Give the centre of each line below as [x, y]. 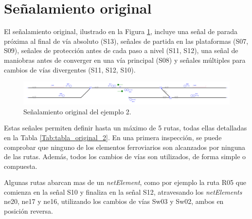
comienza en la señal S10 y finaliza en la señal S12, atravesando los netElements [123, 192]
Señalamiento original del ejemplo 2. [77, 111]
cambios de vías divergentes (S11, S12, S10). [70, 69]
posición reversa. [28, 211]
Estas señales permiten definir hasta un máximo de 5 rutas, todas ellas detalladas [126, 128]
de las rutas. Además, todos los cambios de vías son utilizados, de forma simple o [125, 156]
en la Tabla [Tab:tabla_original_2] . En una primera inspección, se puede [113, 137]
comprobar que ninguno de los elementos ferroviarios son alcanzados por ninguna [125, 147]
